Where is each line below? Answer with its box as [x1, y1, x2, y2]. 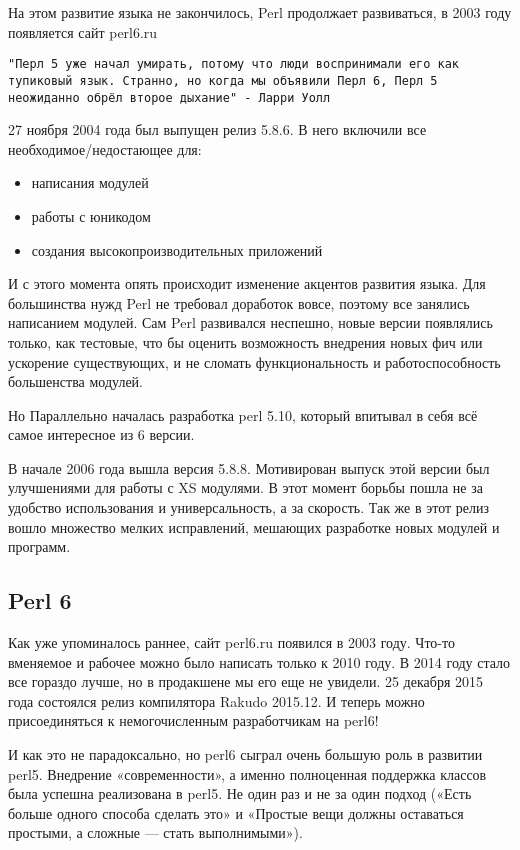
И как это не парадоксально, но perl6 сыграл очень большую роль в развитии [8, 744, 483, 765]
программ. [8, 536, 71, 557]
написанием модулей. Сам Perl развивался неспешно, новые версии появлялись [8, 312, 493, 333]
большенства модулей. [8, 371, 143, 392]
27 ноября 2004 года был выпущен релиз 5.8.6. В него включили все [8, 119, 427, 140]
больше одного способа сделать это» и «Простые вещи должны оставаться [8, 802, 464, 823]
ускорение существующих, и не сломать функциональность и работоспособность [8, 351, 501, 372]
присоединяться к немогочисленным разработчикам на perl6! [8, 710, 379, 731]
